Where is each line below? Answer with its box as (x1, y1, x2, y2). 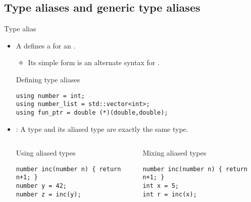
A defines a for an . (16, 40, 76, 50)
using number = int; (16, 92, 85, 99)
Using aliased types (16, 147, 76, 158)
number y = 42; (16, 182, 67, 190)
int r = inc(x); (142, 190, 197, 198)
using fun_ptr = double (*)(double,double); (16, 109, 168, 116)
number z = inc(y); (16, 190, 81, 198)
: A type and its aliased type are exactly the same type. (16, 123, 188, 134)
